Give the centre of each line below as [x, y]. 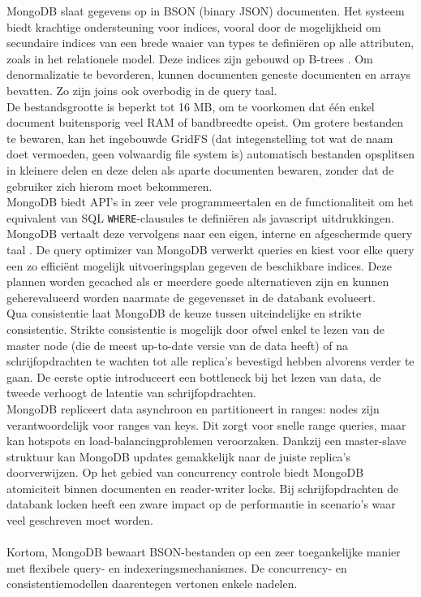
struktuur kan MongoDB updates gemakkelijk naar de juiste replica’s [179, 456]
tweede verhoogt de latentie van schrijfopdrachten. [131, 393]
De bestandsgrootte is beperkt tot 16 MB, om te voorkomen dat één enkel [191, 106]
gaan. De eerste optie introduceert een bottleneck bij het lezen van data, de [194, 376]
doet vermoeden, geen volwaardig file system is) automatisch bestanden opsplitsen [211, 154]
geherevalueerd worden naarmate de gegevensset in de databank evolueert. [191, 297]
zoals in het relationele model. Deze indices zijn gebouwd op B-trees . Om [190, 58]
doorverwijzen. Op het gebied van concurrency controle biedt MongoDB [185, 472]
